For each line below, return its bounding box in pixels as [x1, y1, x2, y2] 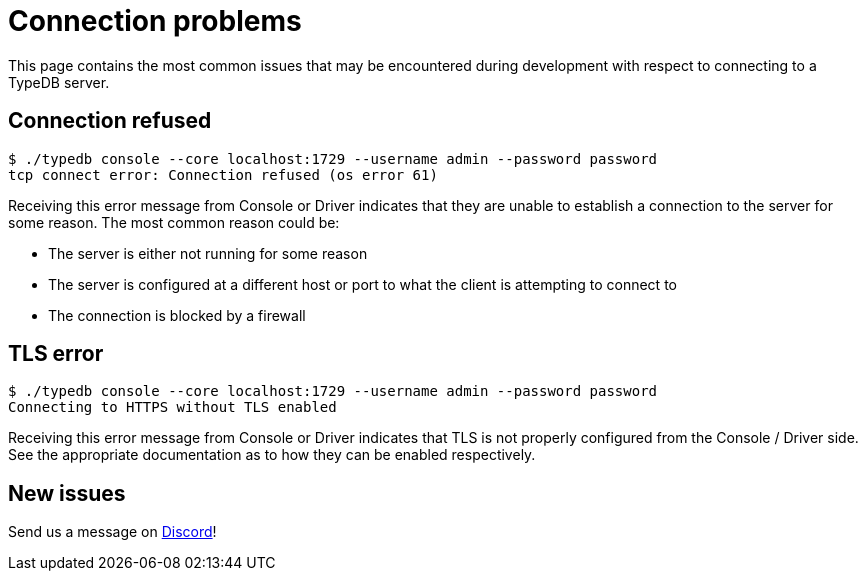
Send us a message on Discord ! [8, 523, 217, 541]
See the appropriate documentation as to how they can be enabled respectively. [8, 446, 536, 464]
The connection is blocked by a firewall [48, 306, 306, 324]
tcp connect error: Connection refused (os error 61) [8, 166, 438, 183]
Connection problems [8, 4, 302, 38]
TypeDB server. [8, 73, 110, 91]
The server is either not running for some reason [48, 244, 368, 262]
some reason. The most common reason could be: [8, 213, 340, 231]
